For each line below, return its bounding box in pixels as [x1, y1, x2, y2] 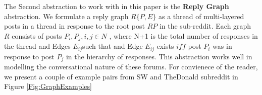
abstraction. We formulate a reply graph [4, 11, 129, 21]
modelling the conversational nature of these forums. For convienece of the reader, [4, 61, 258, 72]
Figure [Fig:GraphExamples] [4, 81, 92, 91]
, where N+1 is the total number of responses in [109, 30, 258, 41]
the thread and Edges [4, 41, 71, 51]
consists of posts [12, 30, 62, 41]
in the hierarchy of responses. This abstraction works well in [66, 51, 252, 61]
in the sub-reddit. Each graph [159, 21, 251, 31]
